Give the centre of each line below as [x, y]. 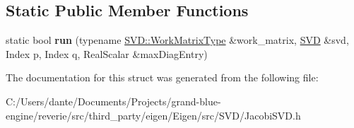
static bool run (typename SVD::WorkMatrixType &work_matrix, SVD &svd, [177, 40]
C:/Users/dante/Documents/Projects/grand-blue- [113, 101]
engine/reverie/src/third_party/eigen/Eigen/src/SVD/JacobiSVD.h [153, 115]
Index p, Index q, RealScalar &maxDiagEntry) [107, 53]
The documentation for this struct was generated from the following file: [162, 77]
